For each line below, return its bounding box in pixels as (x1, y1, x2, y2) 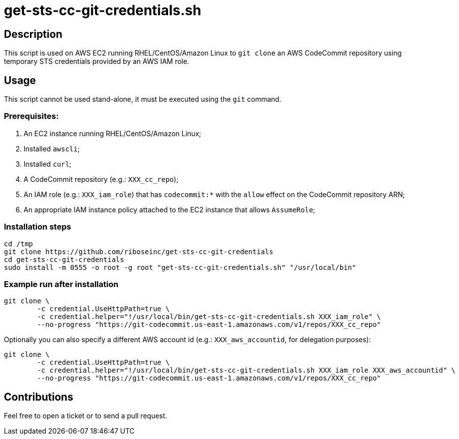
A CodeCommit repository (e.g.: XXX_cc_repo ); (24, 175, 178, 183)
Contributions (4, 390, 73, 403)
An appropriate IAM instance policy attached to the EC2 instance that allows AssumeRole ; (24, 205, 316, 214)
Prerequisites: (4, 111, 59, 121)
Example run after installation (4, 279, 118, 289)
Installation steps (4, 222, 71, 232)
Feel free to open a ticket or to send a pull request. (4, 411, 168, 420)
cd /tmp (4, 239, 33, 248)
